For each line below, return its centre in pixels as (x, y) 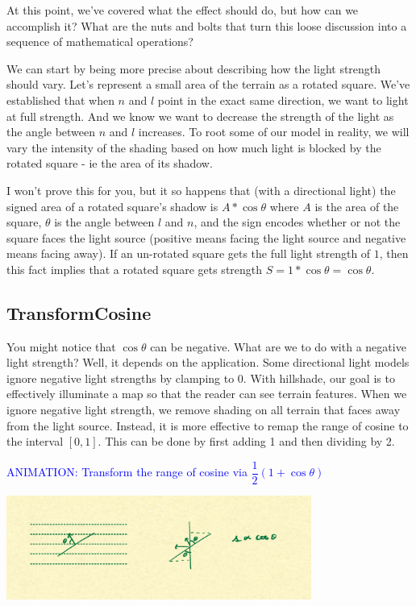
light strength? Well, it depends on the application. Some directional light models (208, 362)
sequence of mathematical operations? (100, 42)
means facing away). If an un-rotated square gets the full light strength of (189, 253)
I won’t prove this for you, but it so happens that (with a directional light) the (201, 190)
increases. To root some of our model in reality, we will (274, 132)
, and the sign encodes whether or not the (297, 222)
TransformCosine (79, 312)
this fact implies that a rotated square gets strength (135, 269)
